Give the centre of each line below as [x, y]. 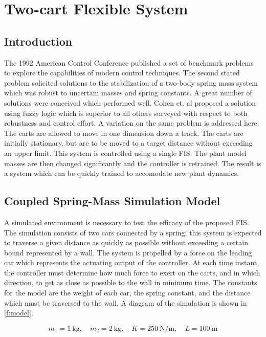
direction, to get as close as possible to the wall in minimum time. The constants [131, 282]
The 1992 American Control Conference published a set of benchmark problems [129, 62]
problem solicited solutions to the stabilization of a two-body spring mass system [131, 82]
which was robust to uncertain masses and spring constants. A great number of [128, 93]
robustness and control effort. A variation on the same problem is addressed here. [132, 123]
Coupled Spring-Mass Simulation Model [112, 201]
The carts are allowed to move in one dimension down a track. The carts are [124, 133]
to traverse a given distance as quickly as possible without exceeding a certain [126, 242]
